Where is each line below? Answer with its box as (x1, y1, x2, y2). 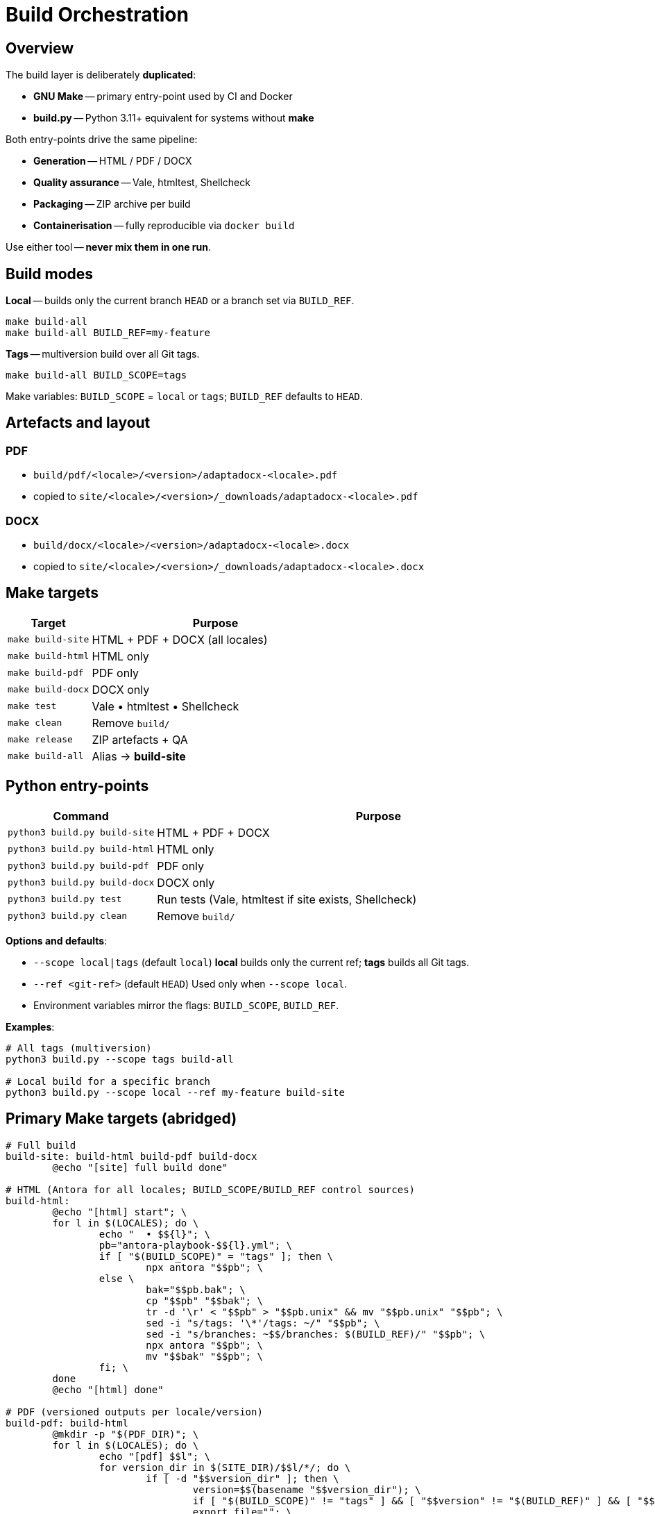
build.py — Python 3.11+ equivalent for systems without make (33, 112, 314, 124)
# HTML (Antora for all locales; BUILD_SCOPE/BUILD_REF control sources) (6, 1183, 416, 1195)
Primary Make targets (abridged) (6, 1110, 237, 1128)
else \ (99, 1272, 135, 1284)
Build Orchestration (6, 3, 189, 26)
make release (8, 734, 73, 745)
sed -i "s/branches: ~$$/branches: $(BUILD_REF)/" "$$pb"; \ (146, 1328, 486, 1340)
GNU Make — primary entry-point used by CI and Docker (33, 90, 293, 103)
